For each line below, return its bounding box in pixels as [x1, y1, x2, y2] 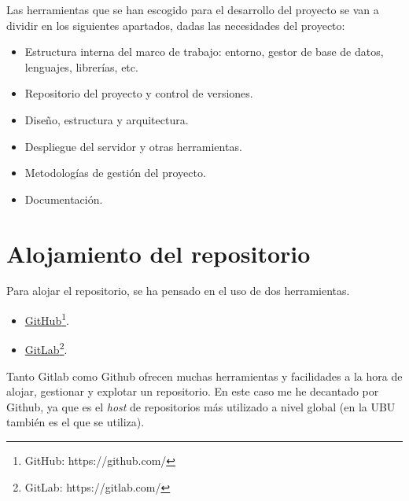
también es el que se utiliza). [6, 414, 145, 430]
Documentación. [24, 190, 103, 207]
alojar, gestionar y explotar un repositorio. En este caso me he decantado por [6, 383, 379, 400]
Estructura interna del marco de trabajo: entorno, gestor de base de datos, [24, 43, 384, 60]
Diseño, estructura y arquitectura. [24, 111, 189, 127]
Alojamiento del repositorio [6, 237, 311, 269]
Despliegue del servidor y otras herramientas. [24, 138, 242, 154]
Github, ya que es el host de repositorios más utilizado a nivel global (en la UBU [6, 398, 396, 414]
